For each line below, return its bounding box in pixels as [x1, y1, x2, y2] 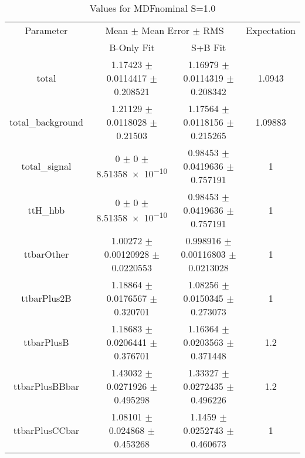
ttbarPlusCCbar [13, 423, 80, 437]
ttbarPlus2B [21, 291, 72, 305]
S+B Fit [191, 41, 226, 54]
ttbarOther [23, 247, 69, 261]
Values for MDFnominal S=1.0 [89, 1, 216, 15]
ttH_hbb [28, 203, 65, 217]
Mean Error [141, 23, 190, 37]
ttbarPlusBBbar [13, 379, 79, 393]
